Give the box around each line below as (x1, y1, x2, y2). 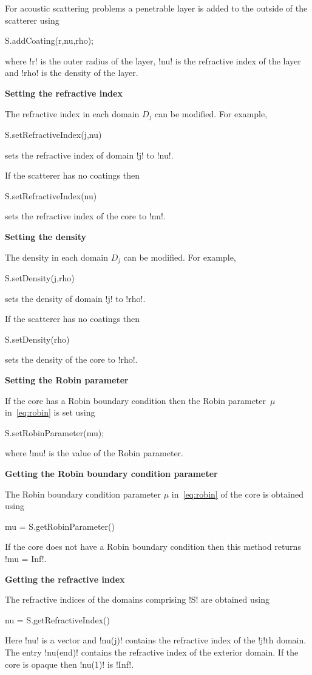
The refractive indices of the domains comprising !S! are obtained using (5, 593, 270, 606)
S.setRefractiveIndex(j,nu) (5, 128, 102, 141)
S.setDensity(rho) (5, 332, 70, 345)
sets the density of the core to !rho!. (5, 353, 138, 366)
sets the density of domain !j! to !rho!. (5, 292, 146, 304)
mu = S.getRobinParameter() (5, 519, 115, 532)
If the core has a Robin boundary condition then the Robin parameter (5, 394, 266, 406)
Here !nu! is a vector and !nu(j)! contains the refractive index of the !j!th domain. (5, 634, 307, 646)
